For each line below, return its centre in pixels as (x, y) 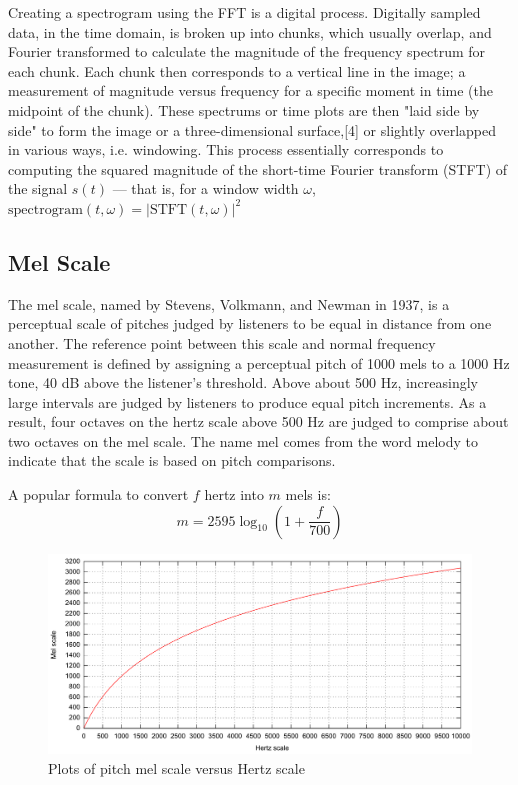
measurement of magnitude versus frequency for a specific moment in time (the (250, 90)
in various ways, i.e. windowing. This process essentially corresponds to (226, 149)
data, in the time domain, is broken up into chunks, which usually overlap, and (250, 31)
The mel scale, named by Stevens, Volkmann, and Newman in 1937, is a (229, 303)
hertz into (234, 494)
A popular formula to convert (98, 494)
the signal (38, 188)
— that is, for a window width (205, 188)
